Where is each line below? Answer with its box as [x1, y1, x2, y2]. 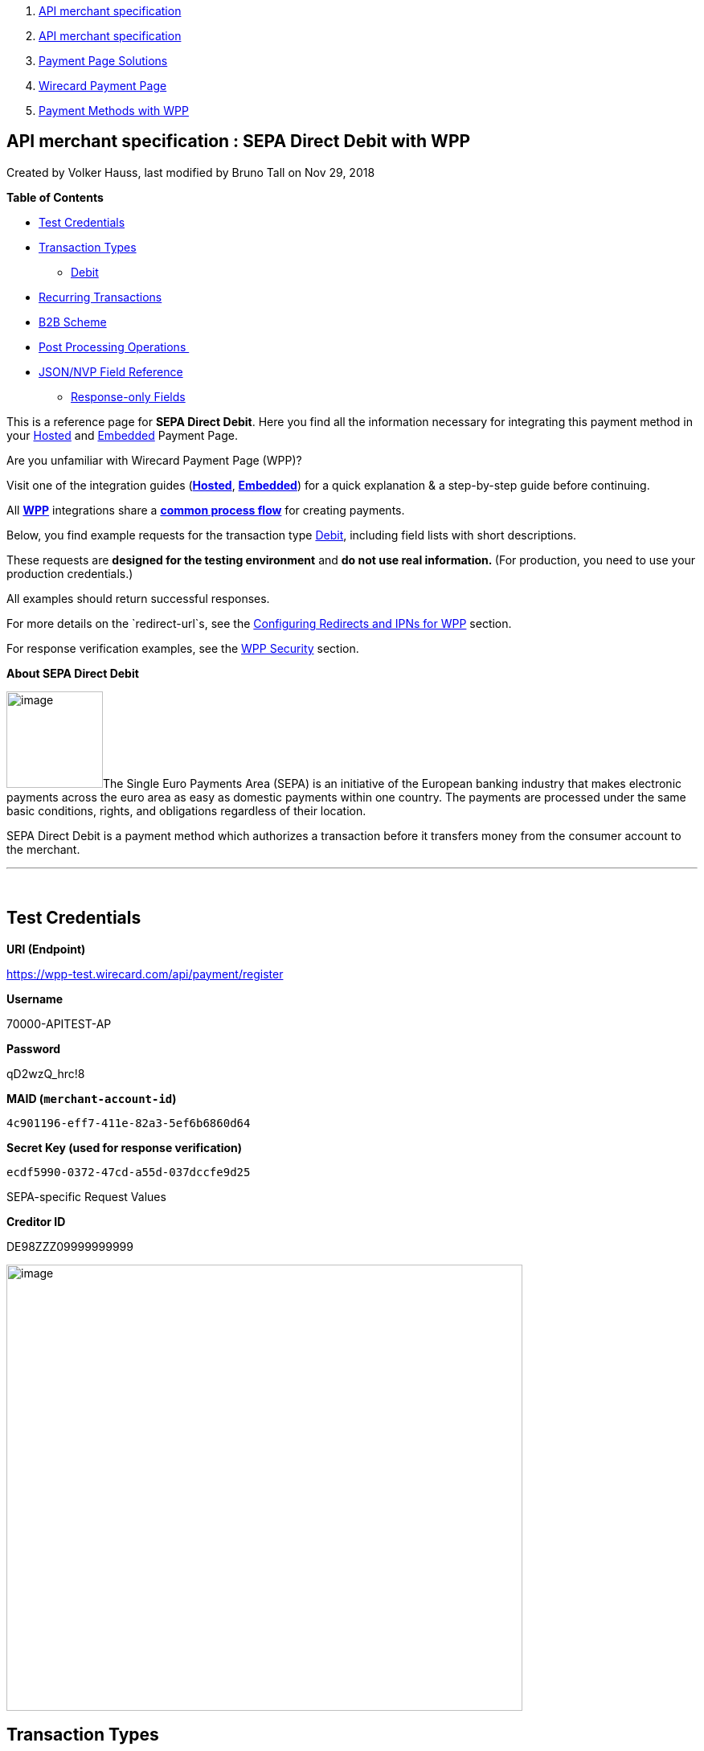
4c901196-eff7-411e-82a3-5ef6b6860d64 [6, 1116, 251, 1130]
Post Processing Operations [39, 339, 186, 354]
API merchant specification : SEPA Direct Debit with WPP [6, 131, 471, 152]
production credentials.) [6, 566, 133, 580]
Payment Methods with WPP [39, 104, 189, 117]
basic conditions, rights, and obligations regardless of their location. [6, 803, 366, 818]
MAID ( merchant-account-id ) [6, 1091, 177, 1105]
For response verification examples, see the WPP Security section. [6, 641, 359, 655]
